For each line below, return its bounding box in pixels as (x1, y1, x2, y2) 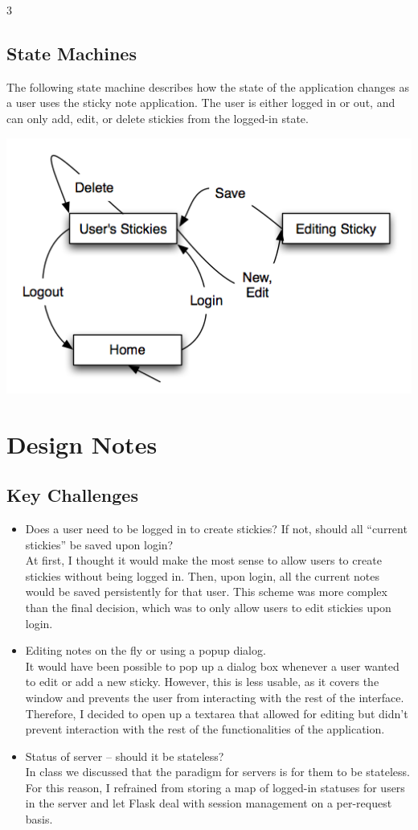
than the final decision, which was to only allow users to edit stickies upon (25, 598, 391, 615)
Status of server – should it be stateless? (25, 747, 224, 764)
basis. (25, 811, 53, 828)
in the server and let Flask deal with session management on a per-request (25, 795, 392, 812)
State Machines (6, 40, 137, 65)
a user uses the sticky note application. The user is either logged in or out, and (6, 94, 395, 111)
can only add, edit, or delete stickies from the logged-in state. (6, 109, 309, 126)
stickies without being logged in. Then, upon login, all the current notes (25, 567, 379, 584)
